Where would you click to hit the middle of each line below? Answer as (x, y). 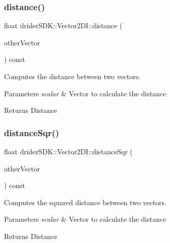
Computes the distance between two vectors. (72, 76)
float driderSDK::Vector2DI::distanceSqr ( (68, 151)
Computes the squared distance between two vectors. (85, 202)
